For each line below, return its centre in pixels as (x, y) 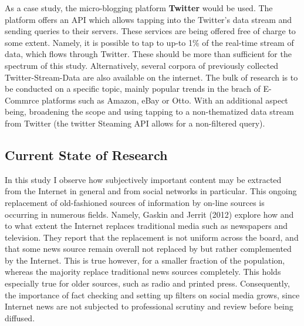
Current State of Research (86, 154)
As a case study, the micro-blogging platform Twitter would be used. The (139, 8)
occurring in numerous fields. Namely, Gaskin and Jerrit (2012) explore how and (149, 214)
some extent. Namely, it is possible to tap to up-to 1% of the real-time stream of (149, 42)
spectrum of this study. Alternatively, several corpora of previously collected (142, 65)
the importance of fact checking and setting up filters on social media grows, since (152, 295)
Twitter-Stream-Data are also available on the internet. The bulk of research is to (151, 77)
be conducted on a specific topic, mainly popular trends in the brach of (133, 89)
